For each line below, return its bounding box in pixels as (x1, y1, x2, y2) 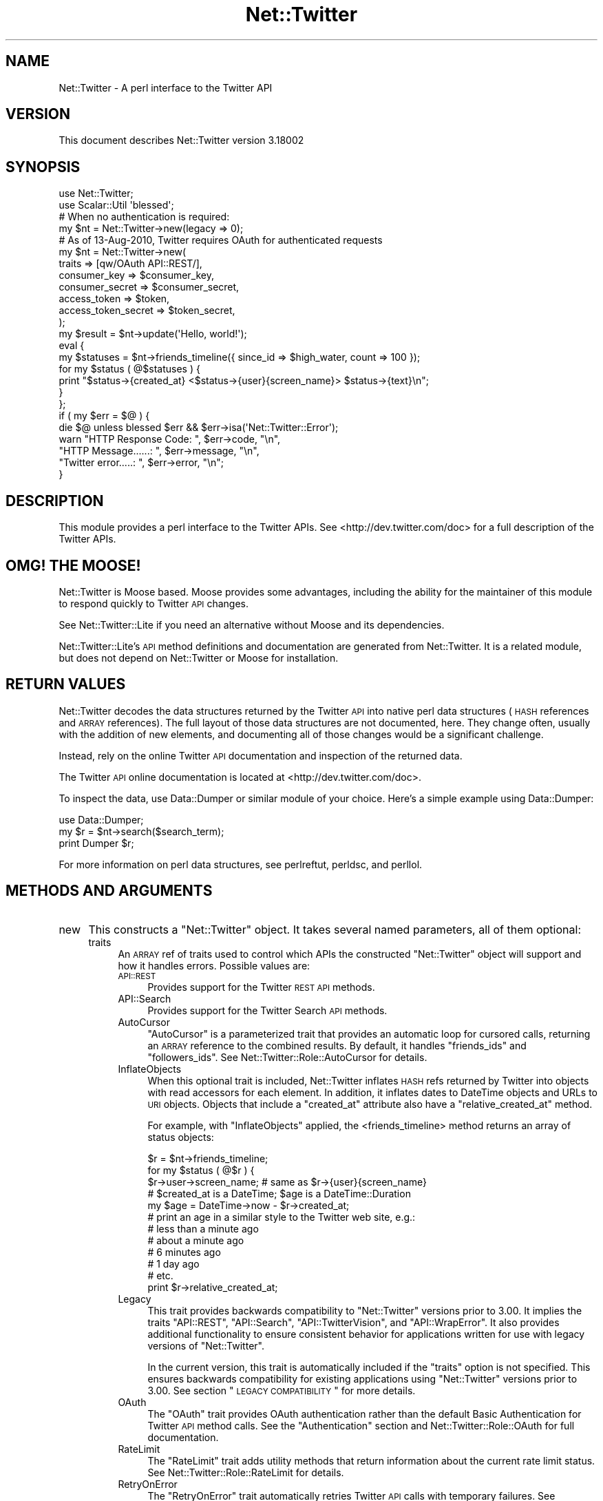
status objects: (147, 1131, 214, 1143)
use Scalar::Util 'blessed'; (59, 199, 174, 211)
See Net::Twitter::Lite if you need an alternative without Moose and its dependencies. (59, 618, 445, 631)
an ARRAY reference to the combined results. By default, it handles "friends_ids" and (147, 1039, 527, 1051)
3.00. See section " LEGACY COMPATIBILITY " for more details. (147, 1384, 416, 1396)
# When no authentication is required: (59, 211, 230, 223)
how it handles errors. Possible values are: (118, 959, 310, 972)
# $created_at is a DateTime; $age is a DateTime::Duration (147, 1187, 411, 1199)
